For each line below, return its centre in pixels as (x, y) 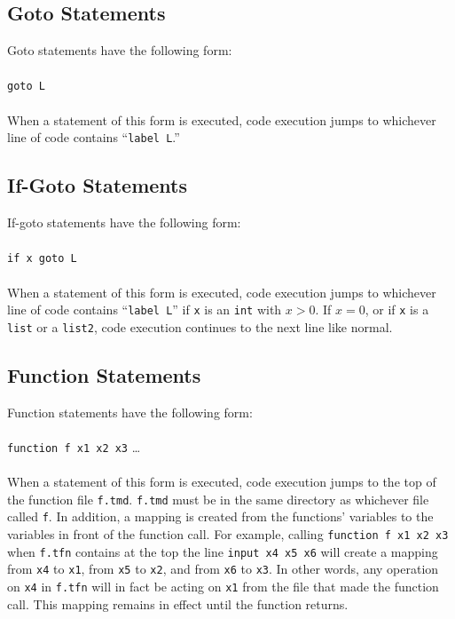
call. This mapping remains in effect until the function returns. (178, 603)
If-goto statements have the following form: (124, 222)
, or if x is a (397, 309)
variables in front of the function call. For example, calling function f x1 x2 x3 (228, 533)
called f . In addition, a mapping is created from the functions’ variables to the (220, 516)
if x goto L (42, 259)
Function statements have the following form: (130, 412)
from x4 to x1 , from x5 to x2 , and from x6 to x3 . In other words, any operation (223, 569)
